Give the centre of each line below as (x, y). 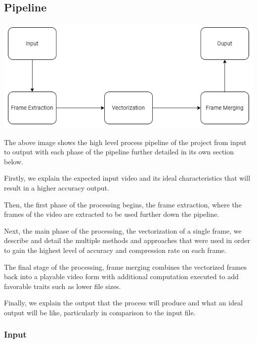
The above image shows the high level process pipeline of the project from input (125, 142)
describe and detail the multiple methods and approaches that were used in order (127, 240)
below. (14, 161)
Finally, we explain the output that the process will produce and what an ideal (124, 303)
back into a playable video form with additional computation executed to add (121, 276)
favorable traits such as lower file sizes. (63, 286)
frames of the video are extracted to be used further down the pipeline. (112, 214)
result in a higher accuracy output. (57, 187)
